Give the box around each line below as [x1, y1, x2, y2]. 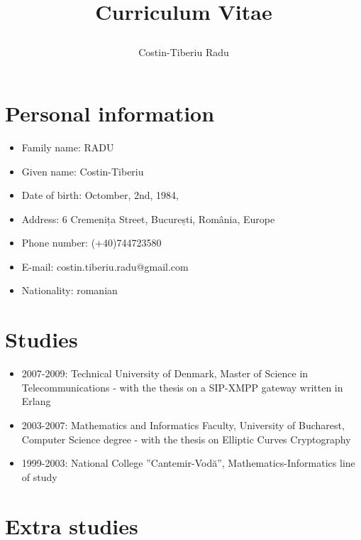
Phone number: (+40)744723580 [21, 235, 162, 250]
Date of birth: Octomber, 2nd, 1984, [21, 188, 179, 202]
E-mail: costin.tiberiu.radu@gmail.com [21, 259, 189, 274]
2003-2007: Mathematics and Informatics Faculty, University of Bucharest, [21, 417, 345, 432]
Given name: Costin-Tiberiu [21, 163, 144, 178]
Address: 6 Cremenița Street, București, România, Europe [21, 211, 275, 226]
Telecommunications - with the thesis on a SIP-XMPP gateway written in [21, 379, 343, 394]
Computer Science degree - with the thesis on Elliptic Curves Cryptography [21, 431, 351, 446]
